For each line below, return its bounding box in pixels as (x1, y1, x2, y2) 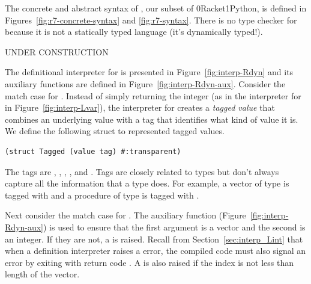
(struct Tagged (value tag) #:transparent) (5, 147, 181, 156)
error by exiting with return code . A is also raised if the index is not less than (5, 256, 294, 268)
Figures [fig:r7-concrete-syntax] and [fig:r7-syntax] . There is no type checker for (5, 13, 297, 26)
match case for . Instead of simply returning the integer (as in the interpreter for (5, 89, 301, 102)
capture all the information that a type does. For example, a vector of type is (5, 177, 289, 190)
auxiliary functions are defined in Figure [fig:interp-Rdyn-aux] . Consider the (5, 77, 286, 90)
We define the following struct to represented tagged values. (5, 125, 225, 137)
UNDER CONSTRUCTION (5, 45, 109, 58)
